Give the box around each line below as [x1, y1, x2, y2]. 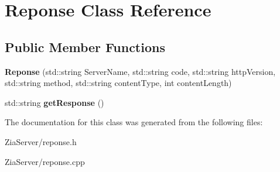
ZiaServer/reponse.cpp [5, 155, 85, 167]
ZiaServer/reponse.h [5, 135, 77, 147]
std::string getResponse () [5, 96, 104, 108]
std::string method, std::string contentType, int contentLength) [5, 77, 232, 89]
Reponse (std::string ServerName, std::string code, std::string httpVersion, [5, 65, 276, 77]
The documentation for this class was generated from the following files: [5, 116, 263, 128]
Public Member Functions [5, 37, 165, 56]
